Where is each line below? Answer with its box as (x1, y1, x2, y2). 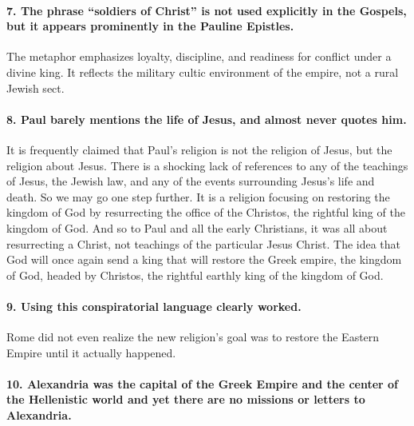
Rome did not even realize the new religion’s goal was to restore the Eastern (6, 328, 380, 345)
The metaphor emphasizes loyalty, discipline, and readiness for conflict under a (6, 48, 392, 65)
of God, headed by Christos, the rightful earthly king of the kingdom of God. (6, 266, 384, 283)
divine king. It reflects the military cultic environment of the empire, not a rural (6, 63, 399, 80)
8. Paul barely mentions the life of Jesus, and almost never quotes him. (6, 110, 407, 127)
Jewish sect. (6, 79, 65, 96)
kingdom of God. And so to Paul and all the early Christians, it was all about (6, 219, 388, 236)
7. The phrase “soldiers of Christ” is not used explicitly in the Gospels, (6, 2, 407, 18)
